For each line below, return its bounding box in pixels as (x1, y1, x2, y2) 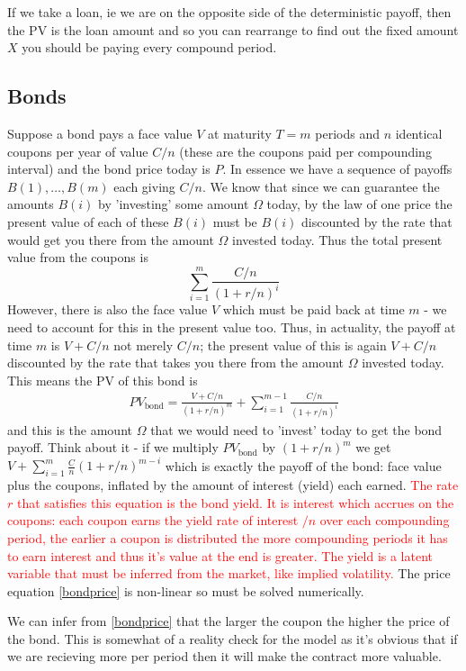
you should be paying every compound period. (22, 38, 277, 57)
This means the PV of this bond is (7, 370, 198, 389)
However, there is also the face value (7, 300, 208, 319)
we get (355, 438, 391, 457)
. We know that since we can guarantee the (202, 177, 440, 195)
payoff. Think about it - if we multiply (7, 438, 219, 457)
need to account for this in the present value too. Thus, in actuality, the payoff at (7, 318, 456, 337)
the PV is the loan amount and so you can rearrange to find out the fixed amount (7, 20, 459, 39)
